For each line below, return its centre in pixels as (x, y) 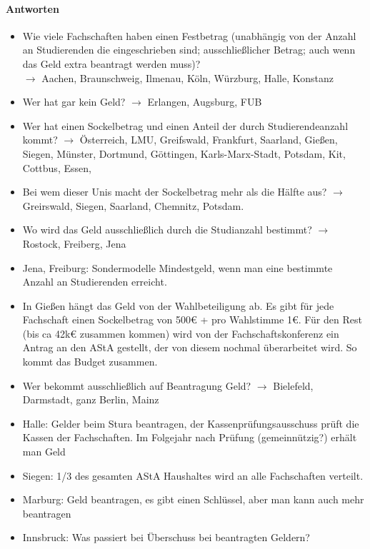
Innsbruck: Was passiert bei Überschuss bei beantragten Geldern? (166, 537)
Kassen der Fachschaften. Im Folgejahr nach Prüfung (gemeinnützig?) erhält (190, 437)
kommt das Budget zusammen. (90, 362)
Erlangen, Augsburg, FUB (205, 102)
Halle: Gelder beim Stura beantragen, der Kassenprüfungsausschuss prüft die (191, 423)
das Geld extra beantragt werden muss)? (111, 63)
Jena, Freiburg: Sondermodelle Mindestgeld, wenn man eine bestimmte (177, 267)
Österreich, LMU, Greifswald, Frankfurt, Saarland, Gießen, (209, 140)
